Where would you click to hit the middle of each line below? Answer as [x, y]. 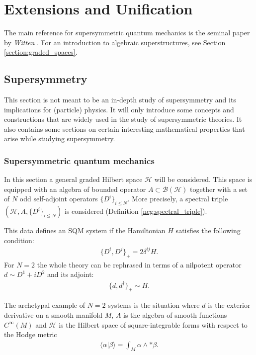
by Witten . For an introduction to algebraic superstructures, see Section [115, 42]
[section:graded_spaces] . [41, 52]
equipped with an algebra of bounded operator [75, 189]
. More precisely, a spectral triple [178, 199]
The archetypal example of [44, 305]
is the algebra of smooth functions [175, 314]
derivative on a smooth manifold [53, 314]
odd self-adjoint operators [59, 199]
